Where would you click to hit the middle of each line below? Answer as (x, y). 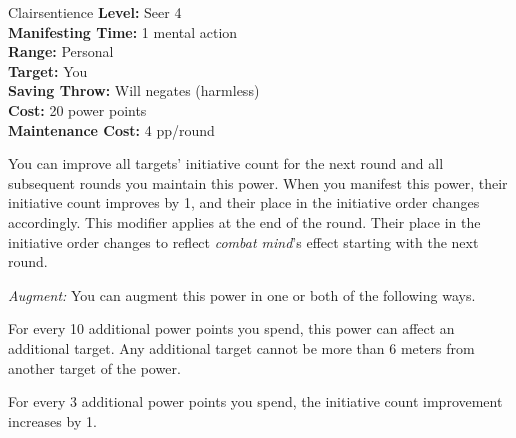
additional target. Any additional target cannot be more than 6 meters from (241, 347)
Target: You (48, 70)
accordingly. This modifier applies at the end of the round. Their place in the (244, 221)
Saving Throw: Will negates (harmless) (134, 90)
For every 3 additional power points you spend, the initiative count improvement (255, 401)
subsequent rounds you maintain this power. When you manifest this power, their (258, 182)
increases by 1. (52, 420)
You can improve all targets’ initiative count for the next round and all (226, 163)
